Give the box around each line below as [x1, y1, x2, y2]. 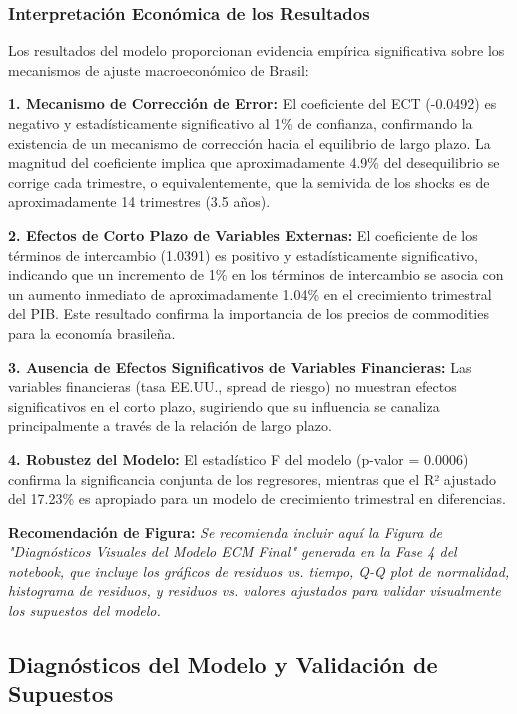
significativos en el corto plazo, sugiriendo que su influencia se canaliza [8, 395, 440, 416]
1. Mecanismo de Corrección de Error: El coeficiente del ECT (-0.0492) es [8, 93, 497, 114]
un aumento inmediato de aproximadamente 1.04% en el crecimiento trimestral [8, 283, 492, 304]
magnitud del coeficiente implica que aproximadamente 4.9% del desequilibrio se [8, 152, 500, 173]
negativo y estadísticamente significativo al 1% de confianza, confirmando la [8, 113, 473, 133]
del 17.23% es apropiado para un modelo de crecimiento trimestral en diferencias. [8, 488, 506, 509]
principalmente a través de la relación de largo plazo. [8, 415, 332, 436]
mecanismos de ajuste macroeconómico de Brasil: [8, 59, 309, 80]
